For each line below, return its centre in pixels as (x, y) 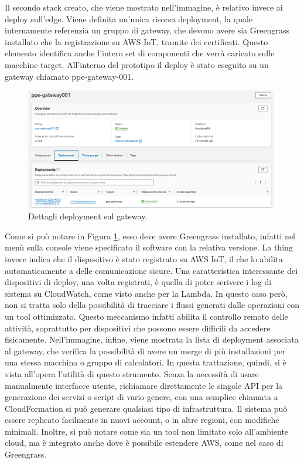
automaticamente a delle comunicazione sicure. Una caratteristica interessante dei (151, 270)
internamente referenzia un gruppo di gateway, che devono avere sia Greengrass (147, 30)
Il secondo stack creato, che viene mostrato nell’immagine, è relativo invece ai (144, 7)
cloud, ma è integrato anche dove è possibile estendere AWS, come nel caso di (144, 443)
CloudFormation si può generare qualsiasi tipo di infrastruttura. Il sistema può (146, 408)
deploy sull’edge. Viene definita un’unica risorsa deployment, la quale (129, 18)
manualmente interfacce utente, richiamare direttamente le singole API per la (144, 385)
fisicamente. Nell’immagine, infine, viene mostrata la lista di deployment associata (152, 339)
